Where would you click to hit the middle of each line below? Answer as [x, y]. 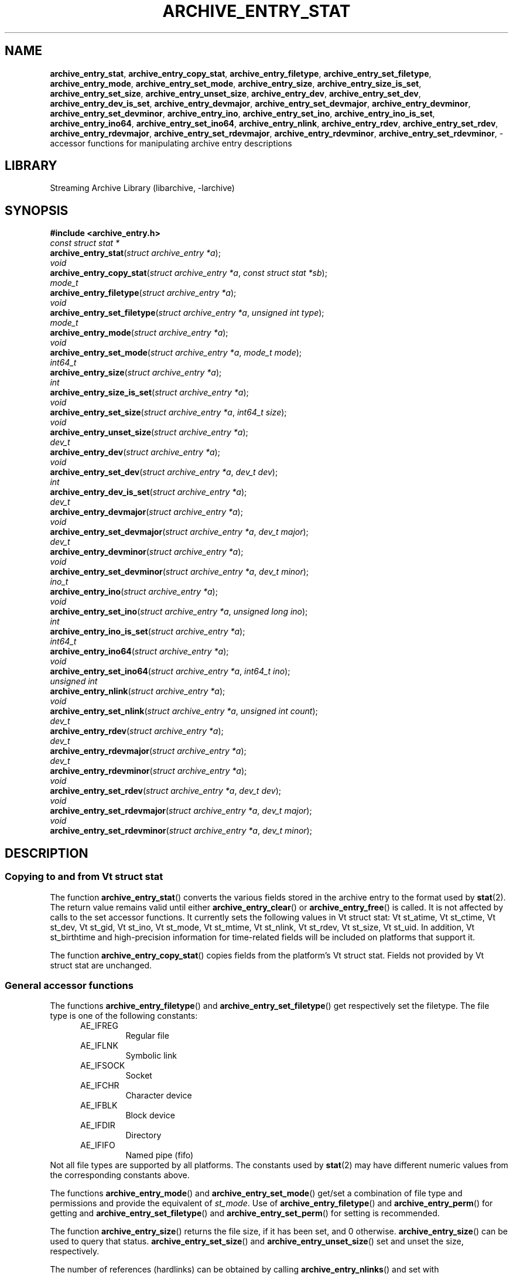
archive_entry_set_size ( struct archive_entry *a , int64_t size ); [168, 412]
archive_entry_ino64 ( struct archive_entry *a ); [139, 651]
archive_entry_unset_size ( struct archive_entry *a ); [149, 432]
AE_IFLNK [99, 1046]
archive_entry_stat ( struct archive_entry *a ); [135, 253]
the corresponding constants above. [120, 1175]
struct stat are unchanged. [101, 965]
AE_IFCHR [100, 1086]
